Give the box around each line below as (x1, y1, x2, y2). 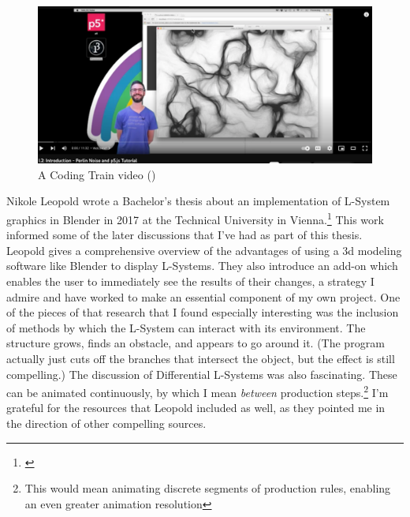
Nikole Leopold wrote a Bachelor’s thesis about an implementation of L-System (6, 193, 390, 209)
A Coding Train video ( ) (38, 166, 156, 182)
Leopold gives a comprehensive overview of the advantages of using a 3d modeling (6, 242, 402, 258)
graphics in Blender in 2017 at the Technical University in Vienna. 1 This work (6, 208, 384, 227)
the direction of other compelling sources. (6, 414, 207, 431)
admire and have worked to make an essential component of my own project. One (6, 288, 401, 305)
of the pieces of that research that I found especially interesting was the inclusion (6, 304, 399, 320)
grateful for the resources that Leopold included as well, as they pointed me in (6, 399, 386, 416)
